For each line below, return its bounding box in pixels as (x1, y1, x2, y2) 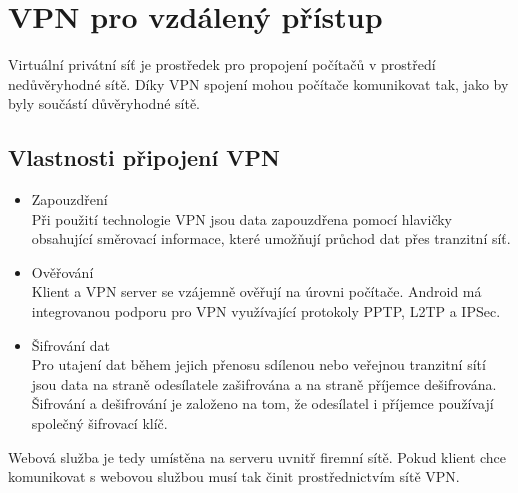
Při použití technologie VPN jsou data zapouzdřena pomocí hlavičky (31, 208, 452, 229)
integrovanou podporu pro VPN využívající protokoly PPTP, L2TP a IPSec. (31, 301, 501, 322)
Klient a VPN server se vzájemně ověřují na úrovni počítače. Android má (31, 281, 482, 302)
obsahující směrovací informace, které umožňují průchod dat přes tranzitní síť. (31, 228, 511, 249)
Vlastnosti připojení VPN (8, 142, 280, 173)
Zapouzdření (31, 189, 108, 210)
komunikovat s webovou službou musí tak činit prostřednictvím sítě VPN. (8, 466, 460, 487)
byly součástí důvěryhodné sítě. (8, 93, 201, 114)
